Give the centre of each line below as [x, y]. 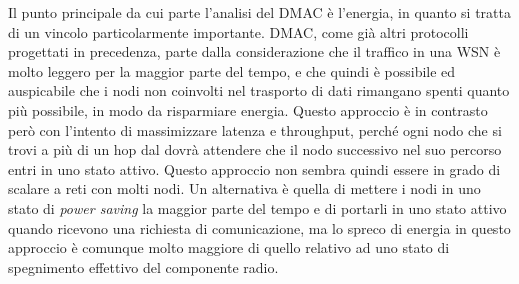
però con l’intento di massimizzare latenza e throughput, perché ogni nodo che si [255, 129]
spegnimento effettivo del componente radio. [143, 266]
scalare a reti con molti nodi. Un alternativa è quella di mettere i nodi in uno [244, 188]
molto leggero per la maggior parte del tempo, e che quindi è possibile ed [232, 70]
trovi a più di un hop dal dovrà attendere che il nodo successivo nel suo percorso [255, 149]
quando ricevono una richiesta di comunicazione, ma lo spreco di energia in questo [259, 227]
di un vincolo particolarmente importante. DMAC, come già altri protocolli [238, 31]
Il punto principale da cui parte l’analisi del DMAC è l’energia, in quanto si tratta [259, 12]
